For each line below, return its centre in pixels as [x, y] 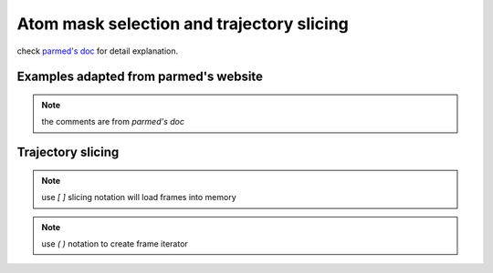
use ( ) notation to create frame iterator [115, 243]
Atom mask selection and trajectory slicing [183, 24]
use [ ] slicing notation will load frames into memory [139, 197]
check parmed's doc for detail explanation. [98, 51]
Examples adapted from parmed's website [140, 77]
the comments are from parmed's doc [113, 122]
